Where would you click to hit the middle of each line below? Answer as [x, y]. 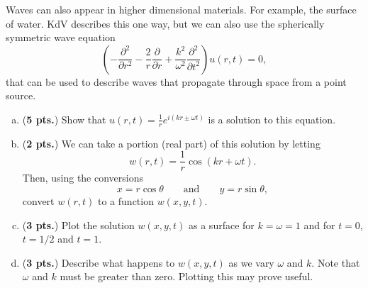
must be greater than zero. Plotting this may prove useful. [186, 276]
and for [319, 225]
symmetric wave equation [61, 37]
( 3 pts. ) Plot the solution [78, 225]
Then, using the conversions [83, 178]
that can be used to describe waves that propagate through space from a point [176, 81]
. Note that [336, 262]
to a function [126, 201]
